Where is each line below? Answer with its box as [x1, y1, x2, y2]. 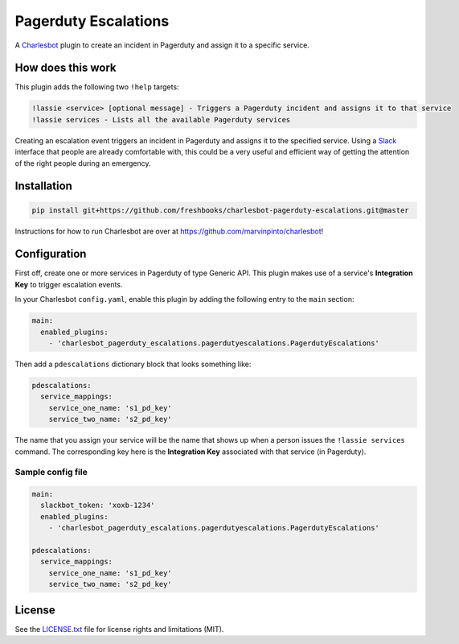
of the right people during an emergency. [14, 158, 152, 168]
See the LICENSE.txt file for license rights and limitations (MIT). [14, 624, 224, 634]
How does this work [14, 61, 117, 75]
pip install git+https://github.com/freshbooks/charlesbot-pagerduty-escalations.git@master [31, 205, 409, 215]
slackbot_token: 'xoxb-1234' [40, 501, 156, 510]
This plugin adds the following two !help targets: [14, 82, 180, 92]
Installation [14, 180, 72, 193]
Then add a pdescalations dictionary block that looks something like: [14, 359, 252, 369]
